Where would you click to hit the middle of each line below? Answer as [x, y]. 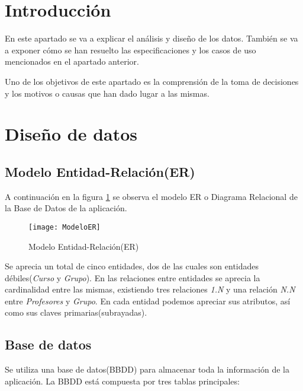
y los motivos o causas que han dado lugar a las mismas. [107, 93]
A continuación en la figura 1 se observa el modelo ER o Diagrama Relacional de [151, 196]
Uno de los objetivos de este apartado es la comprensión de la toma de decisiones [152, 81]
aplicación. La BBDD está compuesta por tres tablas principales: [122, 381]
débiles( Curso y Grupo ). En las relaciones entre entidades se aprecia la [133, 277]
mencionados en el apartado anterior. [72, 61]
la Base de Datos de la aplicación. [66, 208]
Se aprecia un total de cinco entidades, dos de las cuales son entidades [132, 266]
